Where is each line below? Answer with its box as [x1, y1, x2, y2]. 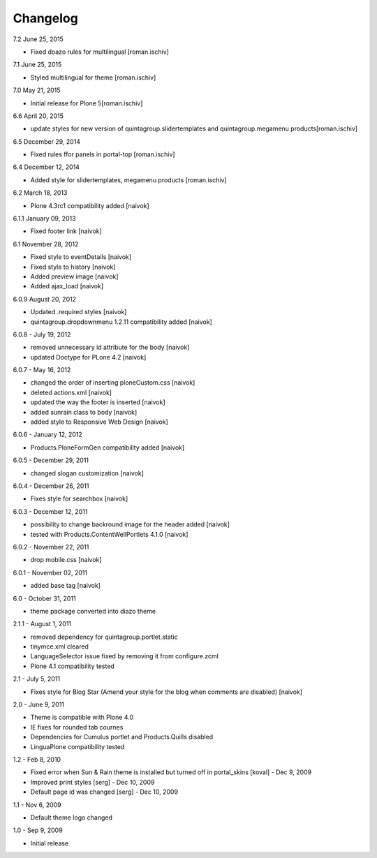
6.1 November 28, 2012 [13, 239, 79, 248]
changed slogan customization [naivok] [30, 468, 145, 478]
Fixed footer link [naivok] [30, 227, 103, 235]
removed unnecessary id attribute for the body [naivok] [30, 343, 190, 352]
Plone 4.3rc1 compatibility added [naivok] [30, 201, 149, 209]
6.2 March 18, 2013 [13, 188, 68, 197]
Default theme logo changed [30, 813, 113, 822]
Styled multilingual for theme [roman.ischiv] [30, 73, 156, 82]
